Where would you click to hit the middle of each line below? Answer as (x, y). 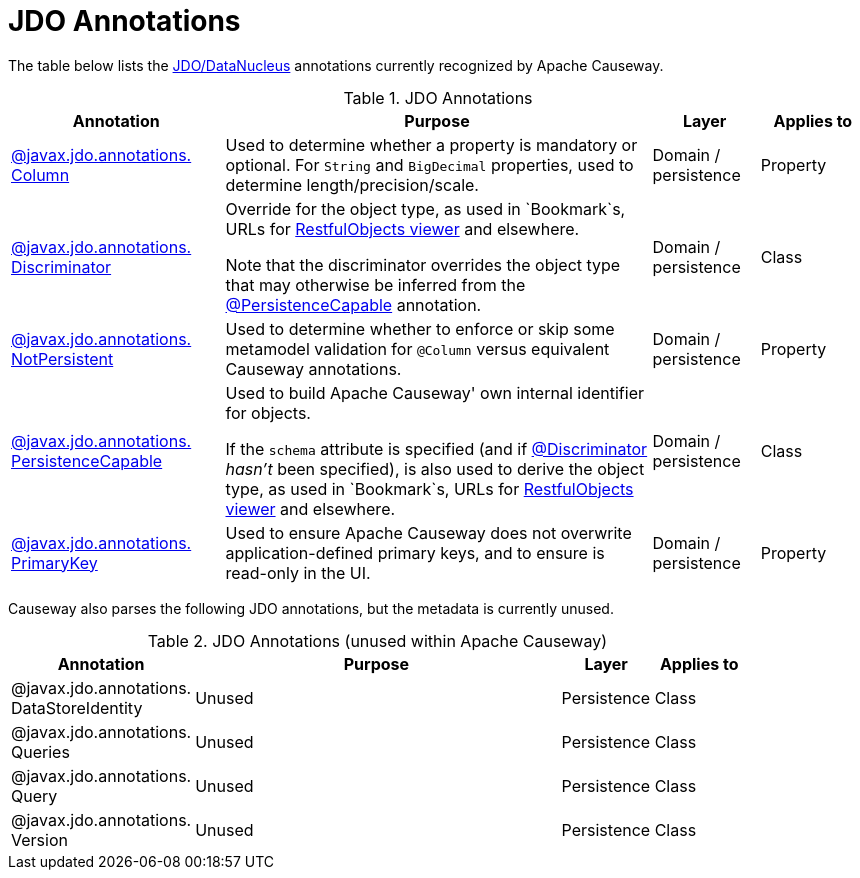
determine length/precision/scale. (352, 184)
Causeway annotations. (313, 368)
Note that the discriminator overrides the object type (423, 264)
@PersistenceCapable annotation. (353, 304)
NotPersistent (62, 358)
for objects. (268, 412)
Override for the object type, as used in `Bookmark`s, (425, 208)
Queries (40, 751)
